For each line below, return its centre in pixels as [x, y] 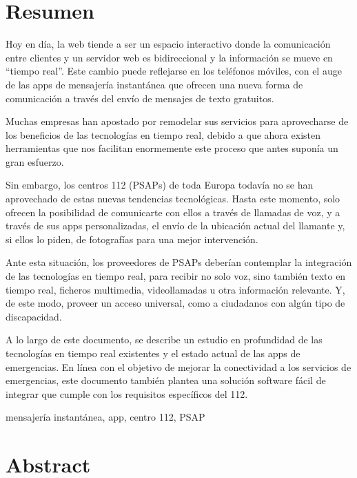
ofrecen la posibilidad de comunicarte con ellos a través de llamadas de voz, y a [173, 212]
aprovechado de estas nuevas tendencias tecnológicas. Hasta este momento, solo [173, 199]
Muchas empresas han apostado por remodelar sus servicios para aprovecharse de [177, 121]
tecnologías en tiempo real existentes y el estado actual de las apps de [153, 353]
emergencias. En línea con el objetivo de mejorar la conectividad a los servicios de [178, 366]
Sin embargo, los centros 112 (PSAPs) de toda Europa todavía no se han [160, 185]
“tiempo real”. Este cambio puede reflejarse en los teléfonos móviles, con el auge [174, 71]
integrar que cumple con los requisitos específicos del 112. [127, 393]
